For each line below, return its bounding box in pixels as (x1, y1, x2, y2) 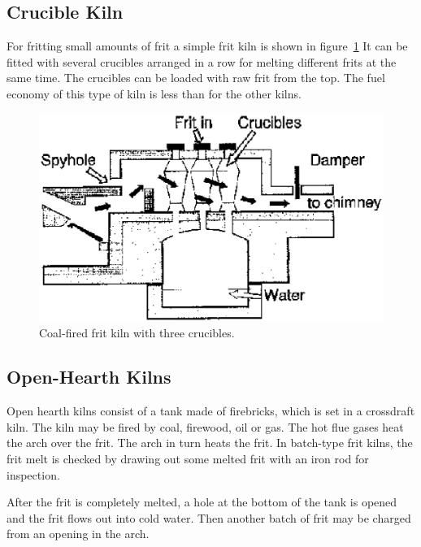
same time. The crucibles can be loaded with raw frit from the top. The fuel (7, 69, 385, 86)
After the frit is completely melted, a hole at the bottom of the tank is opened (7, 493, 397, 510)
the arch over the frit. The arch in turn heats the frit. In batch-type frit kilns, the (7, 434, 413, 451)
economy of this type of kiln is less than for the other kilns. (7, 85, 302, 102)
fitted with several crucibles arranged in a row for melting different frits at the (7, 53, 397, 70)
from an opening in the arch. (7, 525, 150, 542)
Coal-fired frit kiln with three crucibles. (39, 324, 235, 341)
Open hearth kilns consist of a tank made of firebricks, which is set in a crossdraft (7, 402, 415, 419)
